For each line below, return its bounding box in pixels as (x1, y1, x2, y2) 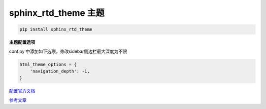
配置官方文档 (9, 88, 35, 94)
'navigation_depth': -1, (30, 68, 90, 74)
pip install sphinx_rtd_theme (19, 27, 93, 32)
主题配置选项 (9, 39, 35, 45)
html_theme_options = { (19, 62, 77, 67)
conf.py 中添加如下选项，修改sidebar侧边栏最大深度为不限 (9, 48, 128, 54)
